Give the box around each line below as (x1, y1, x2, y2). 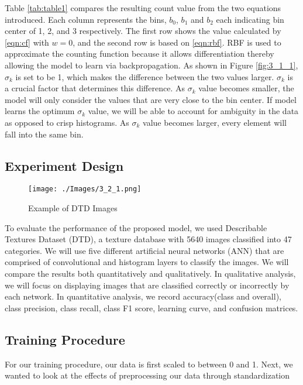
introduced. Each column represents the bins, (5, 13, 167, 25)
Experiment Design (5, 156, 124, 174)
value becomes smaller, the (198, 82, 294, 94)
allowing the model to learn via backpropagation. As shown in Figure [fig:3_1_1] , (5, 59, 298, 71)
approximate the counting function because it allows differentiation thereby (5, 47, 274, 60)
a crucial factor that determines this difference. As (5, 82, 185, 94)
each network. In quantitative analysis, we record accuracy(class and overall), (5, 290, 281, 302)
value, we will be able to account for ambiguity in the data (88, 105, 299, 117)
